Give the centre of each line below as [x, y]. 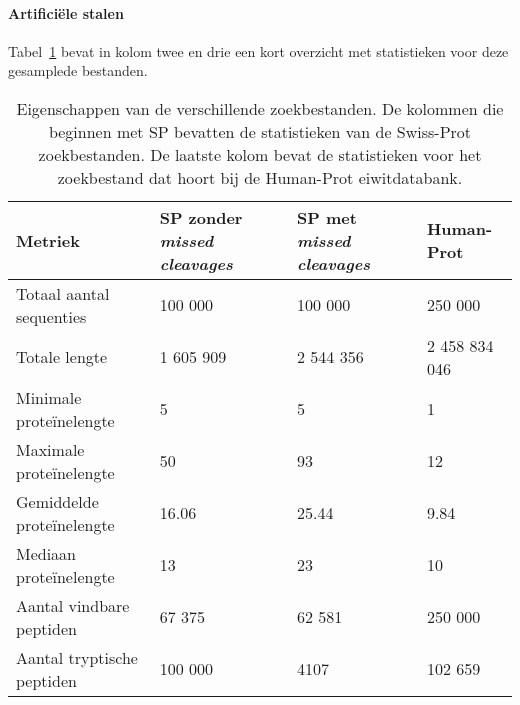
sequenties [51, 316]
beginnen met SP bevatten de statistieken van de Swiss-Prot [260, 131]
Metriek [48, 240]
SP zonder [201, 217]
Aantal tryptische [77, 657]
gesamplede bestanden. [78, 70]
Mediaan [46, 553]
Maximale [50, 449]
